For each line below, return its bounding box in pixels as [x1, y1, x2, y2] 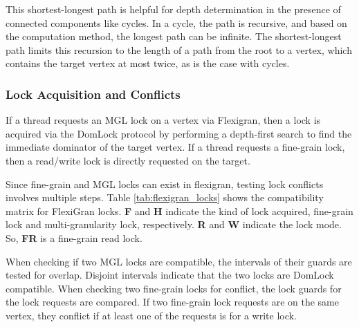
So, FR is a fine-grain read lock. [6, 230, 142, 245]
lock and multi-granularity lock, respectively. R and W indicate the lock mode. [6, 217, 342, 232]
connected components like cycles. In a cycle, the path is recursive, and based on [6, 15, 347, 30]
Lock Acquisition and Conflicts [6, 85, 181, 102]
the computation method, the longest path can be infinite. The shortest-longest [6, 29, 342, 44]
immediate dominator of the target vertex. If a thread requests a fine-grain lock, [6, 140, 345, 154]
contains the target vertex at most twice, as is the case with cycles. [6, 56, 290, 71]
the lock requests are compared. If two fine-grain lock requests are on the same [6, 295, 339, 309]
